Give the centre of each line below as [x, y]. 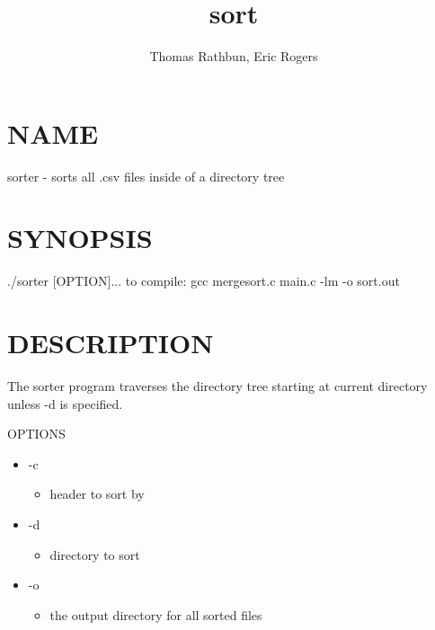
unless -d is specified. [65, 403]
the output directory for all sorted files [156, 614]
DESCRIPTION [111, 343]
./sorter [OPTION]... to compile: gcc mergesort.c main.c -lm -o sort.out [204, 281]
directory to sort [95, 554]
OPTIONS [36, 434]
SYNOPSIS [80, 238]
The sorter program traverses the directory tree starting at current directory [217, 386]
